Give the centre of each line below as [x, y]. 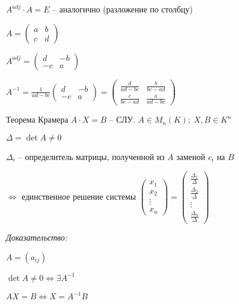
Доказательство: [37, 237]
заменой [191, 156]
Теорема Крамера [37, 119]
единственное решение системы [79, 196]
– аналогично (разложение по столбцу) [123, 9]
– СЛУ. [122, 119]
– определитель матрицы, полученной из [91, 156]
